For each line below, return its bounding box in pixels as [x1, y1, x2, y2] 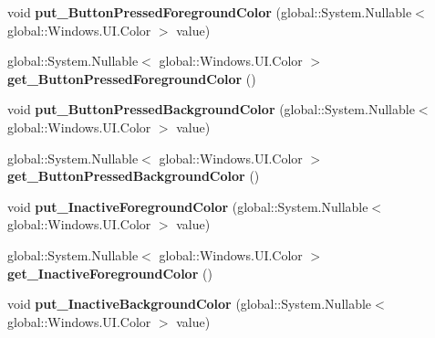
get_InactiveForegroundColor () [7, 263, 212, 282]
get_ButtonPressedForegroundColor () [7, 69, 256, 88]
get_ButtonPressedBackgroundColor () [7, 166, 260, 185]
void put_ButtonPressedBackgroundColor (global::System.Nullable [7, 100, 415, 119]
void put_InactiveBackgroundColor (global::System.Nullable [7, 294, 372, 313]
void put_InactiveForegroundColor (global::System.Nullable [7, 196, 368, 216]
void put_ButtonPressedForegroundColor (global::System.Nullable [7, 3, 412, 21]
